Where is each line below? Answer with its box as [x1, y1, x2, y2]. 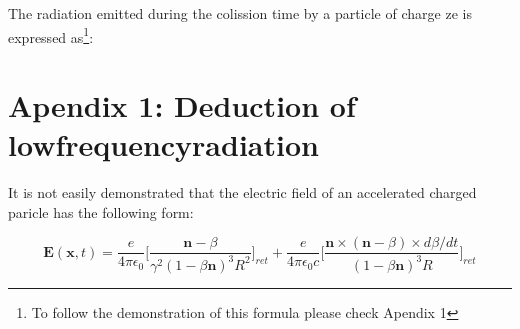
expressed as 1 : [8, 23, 94, 47]
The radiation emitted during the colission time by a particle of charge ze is [8, 3, 472, 23]
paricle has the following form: [8, 201, 194, 222]
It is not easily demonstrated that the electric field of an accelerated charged [8, 182, 477, 203]
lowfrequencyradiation [8, 124, 319, 165]
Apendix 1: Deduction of [8, 85, 356, 126]
